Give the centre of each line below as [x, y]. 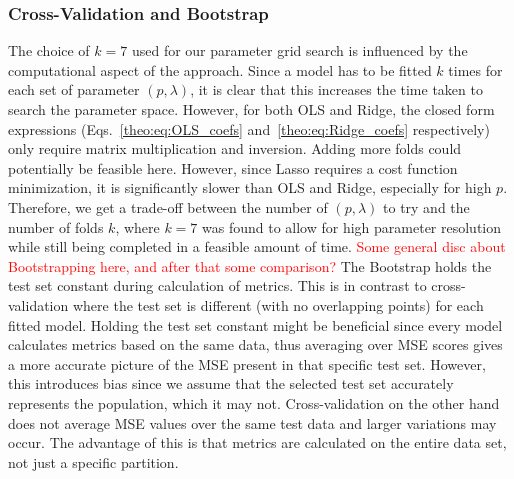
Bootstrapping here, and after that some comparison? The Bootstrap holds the [250, 265]
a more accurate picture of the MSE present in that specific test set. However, [247, 363]
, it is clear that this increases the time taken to [336, 89]
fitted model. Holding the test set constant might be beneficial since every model [255, 324]
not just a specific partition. [93, 461]
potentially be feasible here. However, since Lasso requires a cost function [233, 167]
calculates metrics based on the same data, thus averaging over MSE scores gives [255, 344]
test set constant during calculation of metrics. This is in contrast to [217, 285]
